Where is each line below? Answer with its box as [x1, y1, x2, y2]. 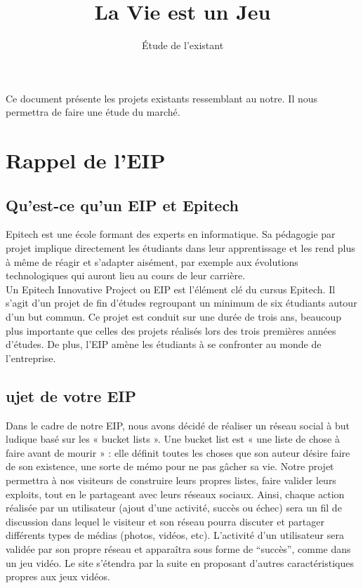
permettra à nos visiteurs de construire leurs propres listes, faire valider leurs [6, 473, 336, 487]
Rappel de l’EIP [6, 146, 166, 175]
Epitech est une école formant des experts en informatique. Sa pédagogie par [6, 227, 336, 241]
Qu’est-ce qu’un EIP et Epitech [6, 194, 239, 215]
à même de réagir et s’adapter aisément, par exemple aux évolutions [6, 254, 298, 269]
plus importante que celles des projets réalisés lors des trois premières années [6, 323, 336, 338]
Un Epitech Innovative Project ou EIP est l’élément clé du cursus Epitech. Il [6, 281, 336, 296]
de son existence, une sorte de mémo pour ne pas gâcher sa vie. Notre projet [6, 459, 334, 474]
